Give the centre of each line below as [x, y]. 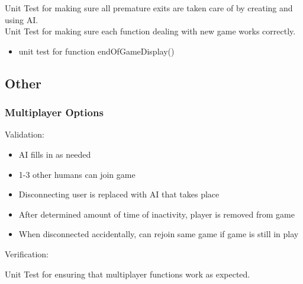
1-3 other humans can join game [77, 174]
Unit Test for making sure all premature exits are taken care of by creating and [149, 8]
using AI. [22, 19]
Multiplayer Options [54, 112]
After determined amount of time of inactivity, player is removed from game [157, 214]
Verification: [27, 253]
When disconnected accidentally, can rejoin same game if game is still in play [159, 234]
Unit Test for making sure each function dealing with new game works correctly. [150, 31]
